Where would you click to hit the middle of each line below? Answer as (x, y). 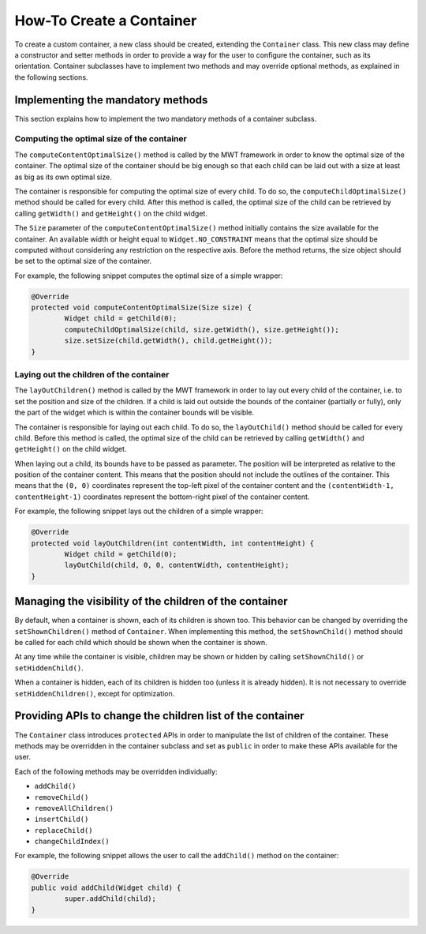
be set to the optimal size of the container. (83, 261)
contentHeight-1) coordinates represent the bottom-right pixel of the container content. (162, 497)
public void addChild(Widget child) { (106, 887)
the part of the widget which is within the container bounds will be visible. (135, 413)
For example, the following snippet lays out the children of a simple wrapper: (139, 511)
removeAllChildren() (74, 808)
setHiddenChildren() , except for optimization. (95, 693)
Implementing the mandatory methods (111, 100)
